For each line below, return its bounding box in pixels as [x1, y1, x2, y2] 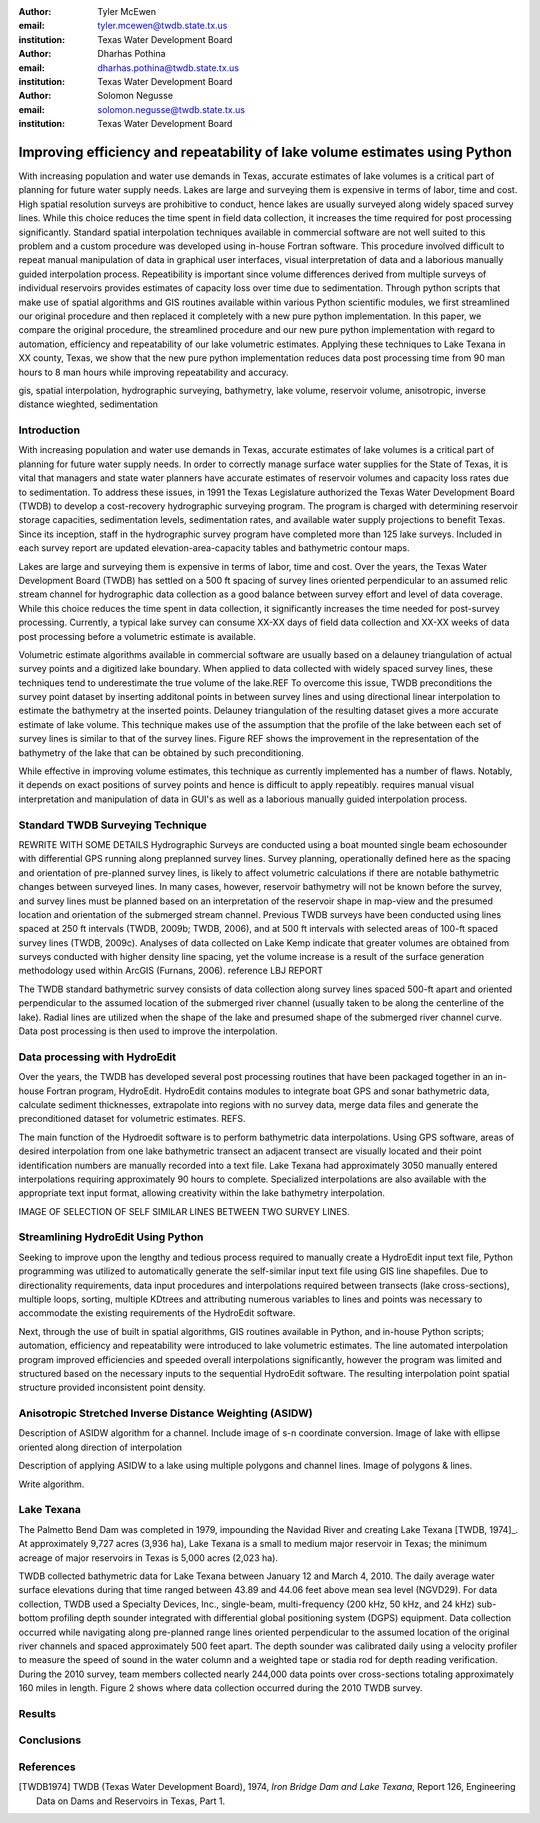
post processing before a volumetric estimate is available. [18, 630, 257, 642]
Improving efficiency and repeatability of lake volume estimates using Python [18, 143, 512, 160]
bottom [18, 1612, 49, 1624]
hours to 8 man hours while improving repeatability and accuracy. [18, 366, 289, 378]
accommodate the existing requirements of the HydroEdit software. [18, 1307, 296, 1319]
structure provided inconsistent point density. [18, 1381, 206, 1394]
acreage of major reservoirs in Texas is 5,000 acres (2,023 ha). [18, 1551, 279, 1564]
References [18, 1760, 76, 1774]
